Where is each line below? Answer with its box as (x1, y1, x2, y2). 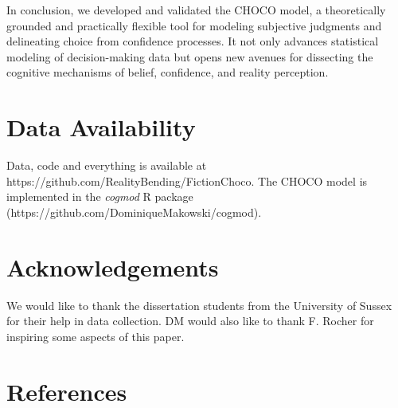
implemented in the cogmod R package (6, 188, 193, 205)
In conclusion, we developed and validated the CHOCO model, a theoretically (6, 2, 386, 18)
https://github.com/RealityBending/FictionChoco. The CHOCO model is (6, 172, 368, 189)
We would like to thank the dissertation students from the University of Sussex (6, 296, 392, 313)
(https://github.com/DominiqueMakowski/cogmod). (6, 203, 262, 220)
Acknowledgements (6, 250, 219, 283)
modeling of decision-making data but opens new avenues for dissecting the (6, 48, 373, 65)
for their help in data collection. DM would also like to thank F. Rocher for (6, 312, 374, 329)
